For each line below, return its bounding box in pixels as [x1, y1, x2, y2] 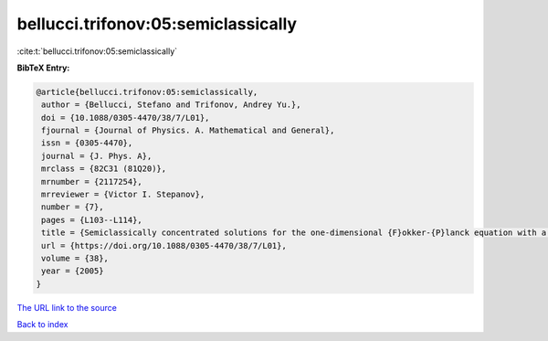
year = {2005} [41, 266, 104, 276]
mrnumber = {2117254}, [41, 176, 143, 186]
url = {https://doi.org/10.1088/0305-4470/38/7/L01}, [41, 240, 287, 250]
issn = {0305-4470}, [41, 138, 133, 148]
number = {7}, [41, 202, 104, 212]
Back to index [16, 319, 68, 330]
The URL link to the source [16, 302, 118, 313]
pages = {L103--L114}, [41, 215, 143, 225]
